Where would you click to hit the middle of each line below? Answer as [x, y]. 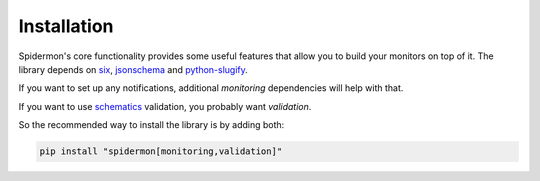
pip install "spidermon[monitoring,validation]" [161, 151]
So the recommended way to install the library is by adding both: [151, 125]
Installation [66, 26]
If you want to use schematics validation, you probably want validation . [165, 106]
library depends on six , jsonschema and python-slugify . [133, 69]
